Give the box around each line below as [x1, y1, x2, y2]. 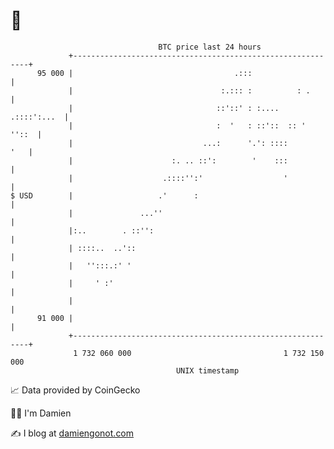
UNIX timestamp [175, 365, 240, 376]
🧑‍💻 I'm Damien [10, 407, 72, 419]
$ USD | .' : [10, 190, 199, 201]
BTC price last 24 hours [158, 42, 262, 52]
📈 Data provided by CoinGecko [10, 384, 141, 396]
